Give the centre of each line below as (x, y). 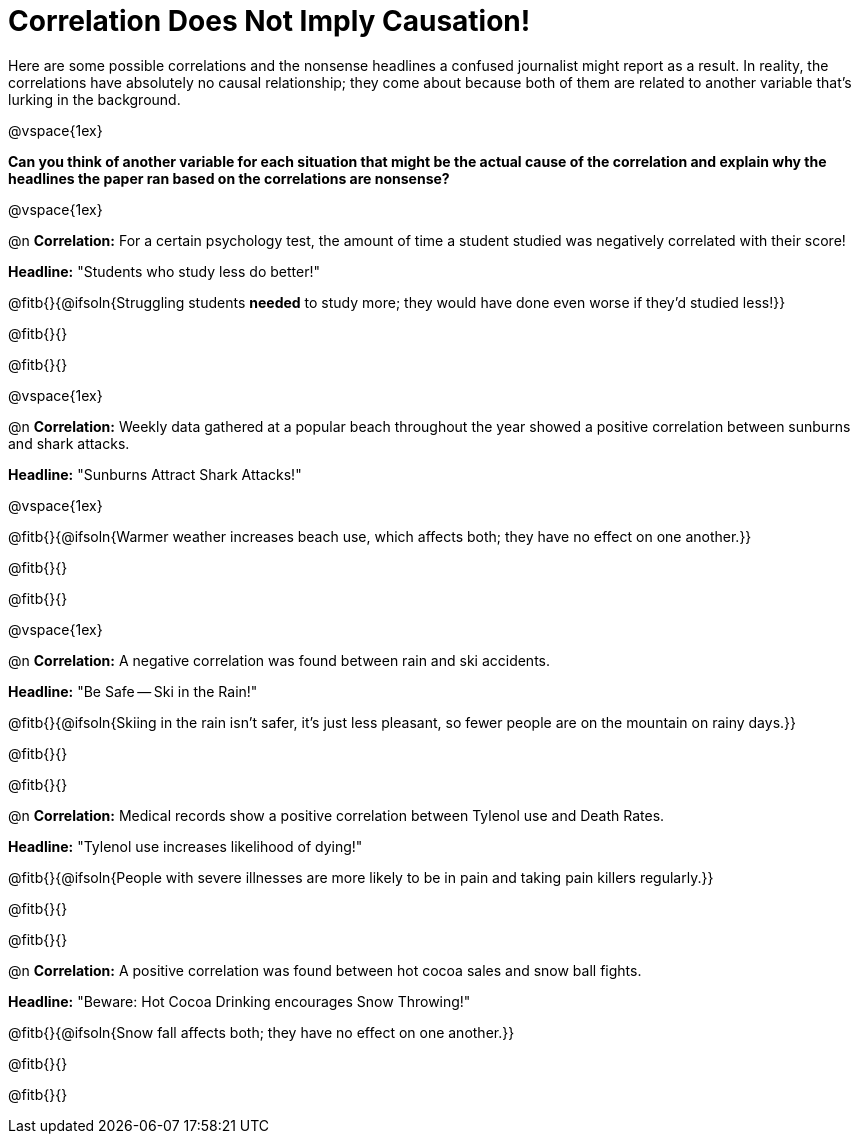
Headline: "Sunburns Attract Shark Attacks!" (155, 474)
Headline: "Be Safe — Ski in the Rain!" (133, 691)
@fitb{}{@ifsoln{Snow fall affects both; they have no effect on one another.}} (261, 1032)
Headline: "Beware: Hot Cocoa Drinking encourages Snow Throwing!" (239, 1001)
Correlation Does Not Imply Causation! (269, 21)
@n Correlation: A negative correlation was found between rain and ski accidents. (279, 660)
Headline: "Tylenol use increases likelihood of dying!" (185, 846)
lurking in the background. (94, 99)
